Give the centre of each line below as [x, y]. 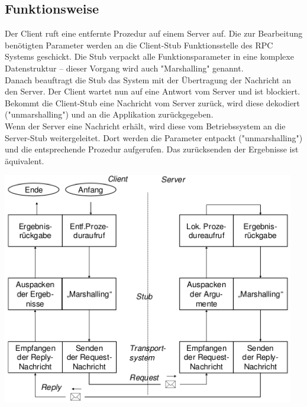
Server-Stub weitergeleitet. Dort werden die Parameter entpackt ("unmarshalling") [154, 137]
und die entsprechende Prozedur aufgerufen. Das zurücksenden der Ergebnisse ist [152, 149]
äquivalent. [25, 160]
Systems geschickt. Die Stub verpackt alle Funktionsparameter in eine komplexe [149, 56]
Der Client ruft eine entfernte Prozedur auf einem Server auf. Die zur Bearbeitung [154, 33]
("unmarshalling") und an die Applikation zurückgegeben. [109, 114]
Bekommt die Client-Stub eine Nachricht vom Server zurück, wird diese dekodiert [153, 102]
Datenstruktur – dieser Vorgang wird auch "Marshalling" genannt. [124, 68]
